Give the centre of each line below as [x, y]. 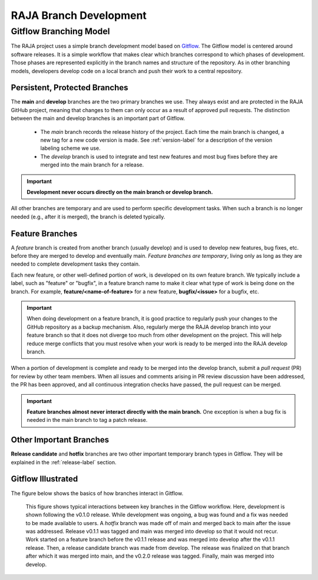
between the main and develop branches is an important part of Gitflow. [98, 119]
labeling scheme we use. [70, 148]
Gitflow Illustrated [44, 479]
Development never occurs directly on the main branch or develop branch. [120, 192]
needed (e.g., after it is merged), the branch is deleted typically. [88, 217]
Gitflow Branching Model [60, 31]
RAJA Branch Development [79, 15]
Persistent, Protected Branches [70, 88]
